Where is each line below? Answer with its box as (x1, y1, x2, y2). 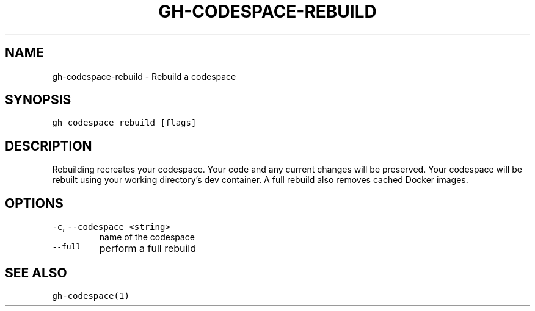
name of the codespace (99, 232, 195, 243)
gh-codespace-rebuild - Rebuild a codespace (52, 71, 236, 82)
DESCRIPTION (5, 138, 92, 154)
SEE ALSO (5, 265, 67, 281)
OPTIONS (5, 195, 64, 211)
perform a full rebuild (99, 242, 197, 255)
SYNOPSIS (5, 92, 71, 108)
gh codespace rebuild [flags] (52, 118, 197, 128)
